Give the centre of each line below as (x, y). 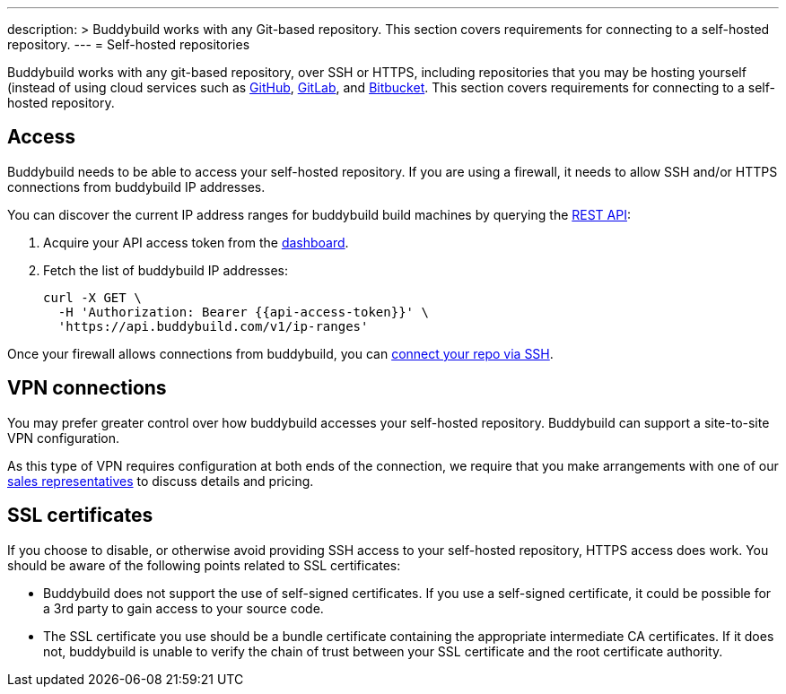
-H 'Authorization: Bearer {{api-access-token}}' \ (243, 312)
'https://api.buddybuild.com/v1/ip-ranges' (213, 326)
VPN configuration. (63, 438)
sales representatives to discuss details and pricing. (161, 481)
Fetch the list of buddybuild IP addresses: (166, 270)
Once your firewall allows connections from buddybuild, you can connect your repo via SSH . (280, 353)
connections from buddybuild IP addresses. (136, 187)
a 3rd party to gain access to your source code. (183, 608)
